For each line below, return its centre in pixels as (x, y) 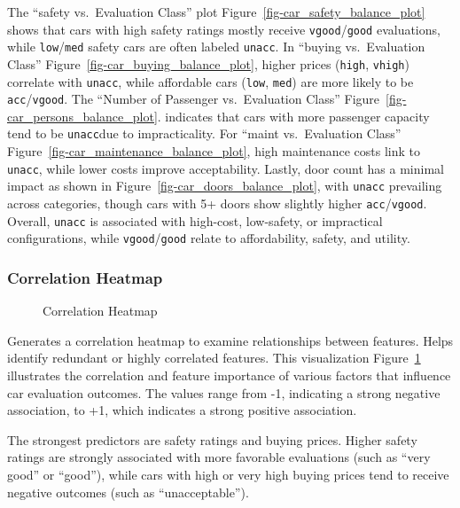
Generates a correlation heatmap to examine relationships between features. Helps (230, 340)
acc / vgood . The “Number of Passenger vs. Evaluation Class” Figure (194, 99)
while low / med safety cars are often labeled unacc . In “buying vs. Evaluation (216, 47)
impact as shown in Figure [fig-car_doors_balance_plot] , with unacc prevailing (225, 186)
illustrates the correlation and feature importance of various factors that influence (229, 375)
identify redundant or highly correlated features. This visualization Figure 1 (214, 358)
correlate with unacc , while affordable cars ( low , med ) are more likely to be (211, 81)
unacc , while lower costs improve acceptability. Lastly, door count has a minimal (226, 168)
